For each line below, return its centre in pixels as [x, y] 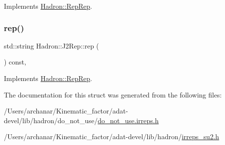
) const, [15, 62]
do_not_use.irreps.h [128, 120]
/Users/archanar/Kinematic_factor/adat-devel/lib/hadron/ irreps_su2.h [112, 137]
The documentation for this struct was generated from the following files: [113, 94]
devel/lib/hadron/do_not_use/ [51, 120]
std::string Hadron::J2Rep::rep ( [52, 45]
